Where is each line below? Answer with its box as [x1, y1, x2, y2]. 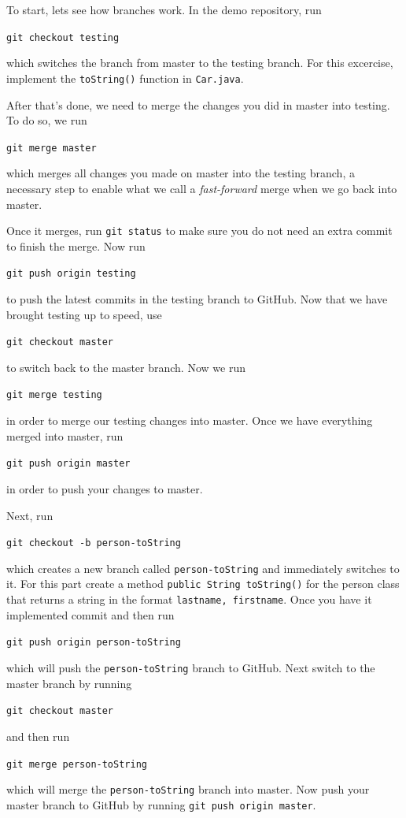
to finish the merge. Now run [6, 237, 146, 254]
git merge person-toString [6, 758, 147, 770]
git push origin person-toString [6, 637, 181, 649]
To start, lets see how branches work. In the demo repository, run [6, 2, 322, 17]
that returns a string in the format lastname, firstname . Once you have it [6, 591, 372, 608]
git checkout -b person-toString [6, 537, 181, 549]
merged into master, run [6, 427, 124, 444]
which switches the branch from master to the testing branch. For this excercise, [6, 54, 393, 71]
